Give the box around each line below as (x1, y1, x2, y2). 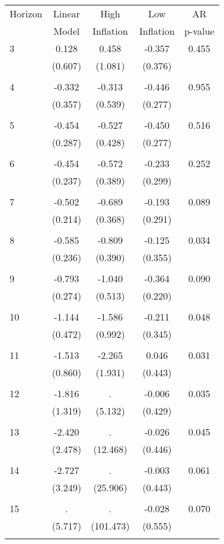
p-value (184, 24, 214, 38)
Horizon (10, 7, 43, 20)
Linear (53, 7, 80, 20)
